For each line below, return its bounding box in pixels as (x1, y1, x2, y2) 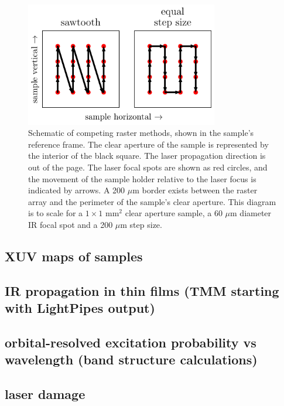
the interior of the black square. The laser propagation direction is (28, 149, 266, 162)
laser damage (5, 385, 85, 403)
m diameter (230, 207, 272, 219)
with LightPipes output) (5, 299, 155, 317)
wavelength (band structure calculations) (5, 350, 258, 369)
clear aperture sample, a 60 (125, 207, 223, 219)
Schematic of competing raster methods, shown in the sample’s (28, 127, 254, 139)
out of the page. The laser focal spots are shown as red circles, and (28, 161, 268, 173)
